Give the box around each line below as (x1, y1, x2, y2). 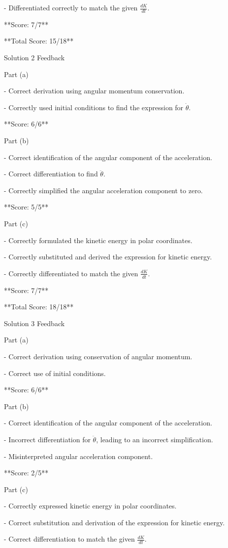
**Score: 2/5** (4, 467, 49, 478)
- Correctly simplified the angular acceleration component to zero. (4, 185, 203, 195)
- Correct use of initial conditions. (4, 368, 106, 378)
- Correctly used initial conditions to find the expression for (4, 102, 184, 112)
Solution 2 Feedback (4, 52, 65, 63)
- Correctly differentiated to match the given (4, 268, 138, 278)
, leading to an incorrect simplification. (96, 434, 213, 444)
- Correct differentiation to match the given (4, 534, 135, 544)
